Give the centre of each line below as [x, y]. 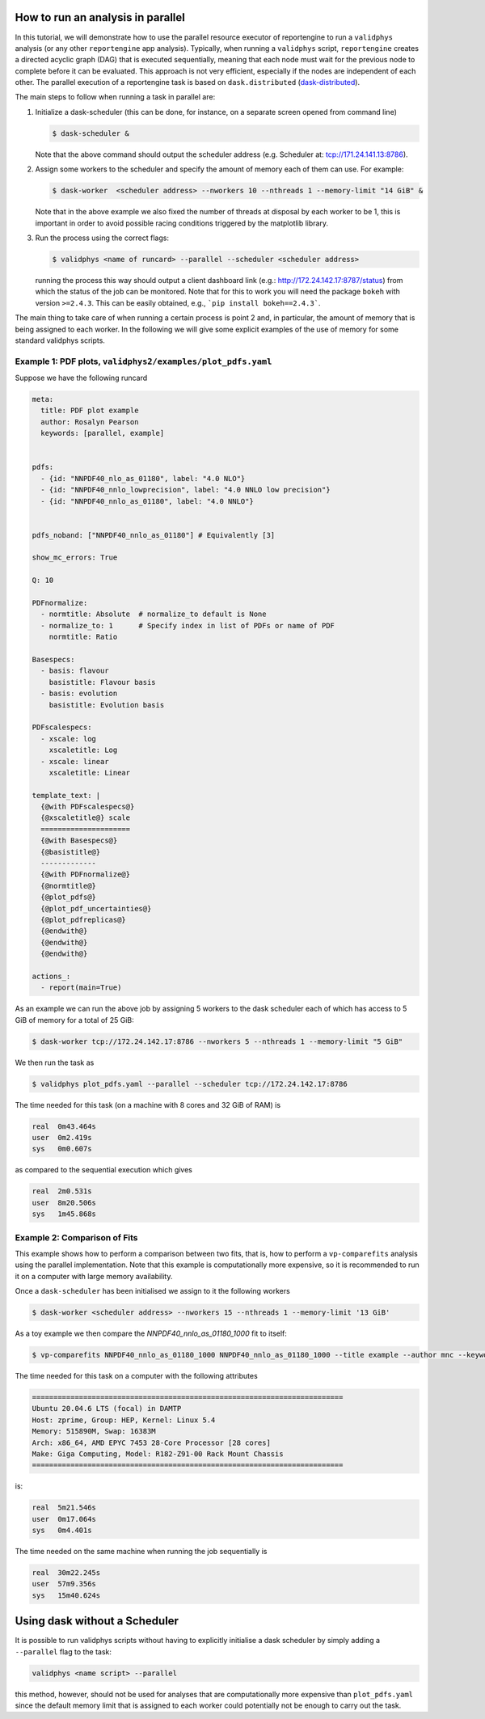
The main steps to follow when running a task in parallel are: [115, 97]
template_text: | [66, 795]
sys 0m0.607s [62, 1149]
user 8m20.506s [64, 1202]
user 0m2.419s [62, 1138]
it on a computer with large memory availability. [94, 1276]
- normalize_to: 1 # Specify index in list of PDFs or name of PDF [188, 625]
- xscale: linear [75, 761]
